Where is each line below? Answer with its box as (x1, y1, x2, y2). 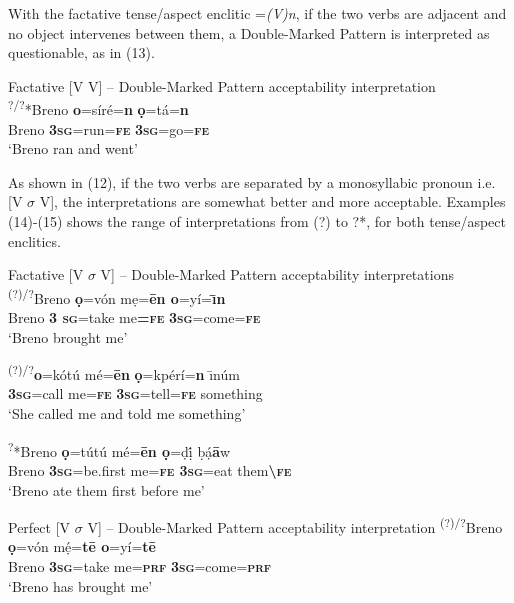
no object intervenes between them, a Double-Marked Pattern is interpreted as (8, 22, 490, 43)
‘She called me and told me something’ (8, 403, 246, 424)
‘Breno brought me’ (8, 326, 128, 347)
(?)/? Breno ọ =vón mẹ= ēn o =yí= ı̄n (8, 284, 226, 308)
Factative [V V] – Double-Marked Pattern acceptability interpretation (8, 75, 436, 96)
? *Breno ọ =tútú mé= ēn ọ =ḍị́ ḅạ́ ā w (8, 437, 231, 461)
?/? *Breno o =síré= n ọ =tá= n (8, 96, 189, 120)
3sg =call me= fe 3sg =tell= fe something (8, 383, 263, 404)
